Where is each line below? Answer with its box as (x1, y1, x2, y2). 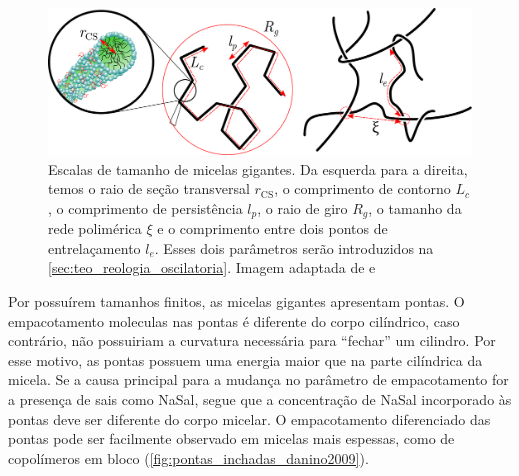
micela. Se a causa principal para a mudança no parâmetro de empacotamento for (8, 369, 509, 390)
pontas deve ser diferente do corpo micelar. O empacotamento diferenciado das (8, 408, 491, 429)
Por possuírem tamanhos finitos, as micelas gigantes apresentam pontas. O (8, 291, 465, 311)
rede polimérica (48, 218, 142, 239)
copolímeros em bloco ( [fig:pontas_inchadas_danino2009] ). (8, 447, 369, 468)
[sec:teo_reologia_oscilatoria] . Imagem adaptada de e (48, 257, 376, 278)
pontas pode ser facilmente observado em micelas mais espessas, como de (8, 428, 455, 449)
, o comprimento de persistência (48, 197, 243, 218)
